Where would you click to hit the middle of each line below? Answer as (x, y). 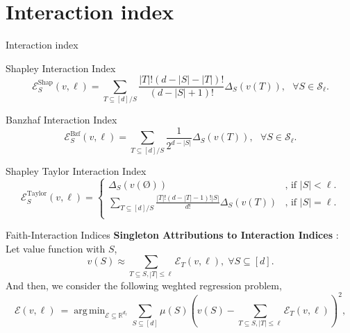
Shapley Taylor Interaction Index (76, 170)
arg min (90, 310)
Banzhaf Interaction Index (61, 120)
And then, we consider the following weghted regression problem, (144, 285)
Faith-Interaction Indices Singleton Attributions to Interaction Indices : (172, 234)
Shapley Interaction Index (61, 68)
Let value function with (56, 248)
